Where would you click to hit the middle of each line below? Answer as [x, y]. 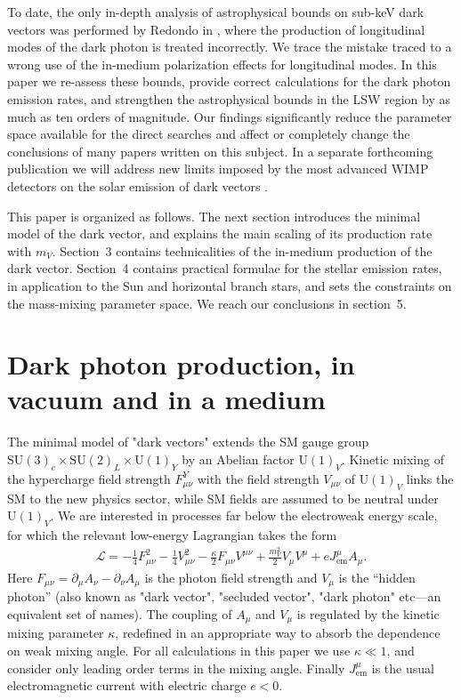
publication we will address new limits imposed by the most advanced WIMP [218, 169]
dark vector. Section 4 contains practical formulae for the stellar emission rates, [225, 268]
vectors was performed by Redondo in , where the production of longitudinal [216, 29]
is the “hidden [377, 577]
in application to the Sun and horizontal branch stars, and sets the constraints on [230, 285]
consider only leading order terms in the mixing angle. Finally [176, 668]
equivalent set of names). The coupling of [120, 613]
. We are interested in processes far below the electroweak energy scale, [244, 515]
